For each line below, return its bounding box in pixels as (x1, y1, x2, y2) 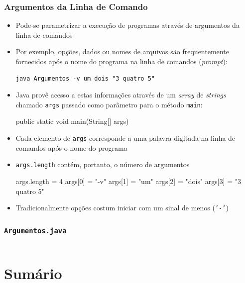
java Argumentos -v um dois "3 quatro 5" (15, 75, 155, 82)
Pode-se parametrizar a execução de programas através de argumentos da (15, 20, 240, 30)
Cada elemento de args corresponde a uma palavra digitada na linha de (15, 133, 236, 143)
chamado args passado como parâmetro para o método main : (15, 99, 203, 109)
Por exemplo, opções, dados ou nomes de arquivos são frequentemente (15, 46, 229, 57)
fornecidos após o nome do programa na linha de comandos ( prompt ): (15, 56, 228, 66)
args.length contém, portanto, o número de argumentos (15, 159, 190, 170)
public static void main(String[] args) (15, 116, 129, 126)
